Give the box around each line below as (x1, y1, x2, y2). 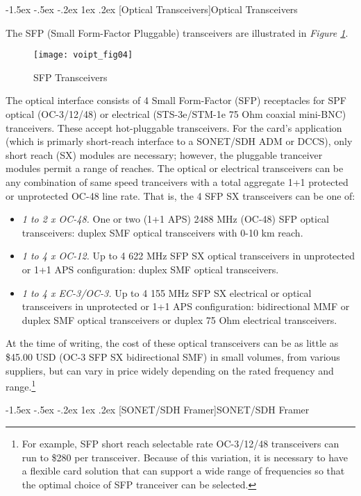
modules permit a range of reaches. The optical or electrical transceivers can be (6, 161, 344, 176)
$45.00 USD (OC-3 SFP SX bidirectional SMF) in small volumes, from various (6, 349, 340, 364)
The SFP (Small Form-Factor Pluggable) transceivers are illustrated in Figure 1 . (6, 25, 349, 40)
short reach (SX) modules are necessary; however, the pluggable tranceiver (6, 147, 323, 162)
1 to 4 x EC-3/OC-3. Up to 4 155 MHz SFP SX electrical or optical (22, 285, 312, 300)
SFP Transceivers (33, 69, 108, 84)
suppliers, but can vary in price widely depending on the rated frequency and (6, 363, 334, 377)
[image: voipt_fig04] (33, 50, 133, 60)
